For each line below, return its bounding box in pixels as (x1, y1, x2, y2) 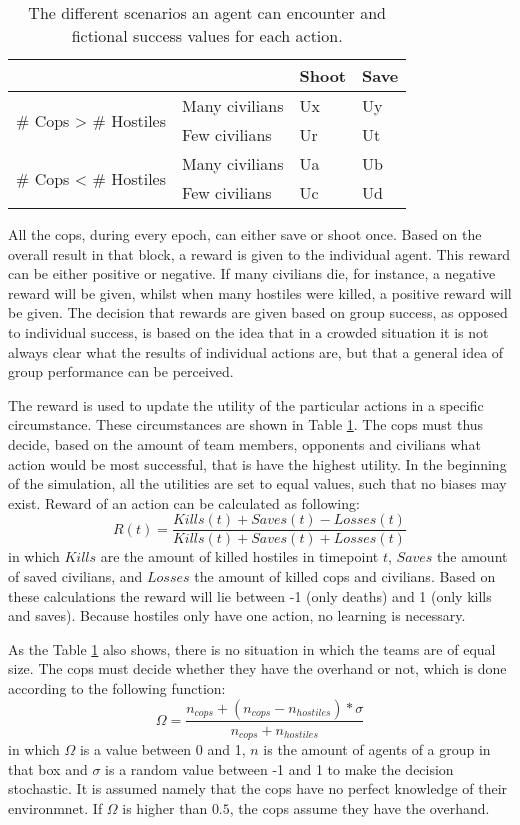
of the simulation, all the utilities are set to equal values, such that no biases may (8, 473, 507, 494)
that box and (8, 758, 88, 779)
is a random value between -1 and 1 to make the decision (105, 758, 454, 779)
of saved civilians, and (8, 565, 143, 586)
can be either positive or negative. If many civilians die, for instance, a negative (8, 263, 496, 284)
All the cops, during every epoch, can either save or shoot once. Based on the (8, 224, 482, 244)
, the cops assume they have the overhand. (229, 797, 490, 818)
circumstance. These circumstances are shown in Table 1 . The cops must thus (8, 414, 484, 435)
